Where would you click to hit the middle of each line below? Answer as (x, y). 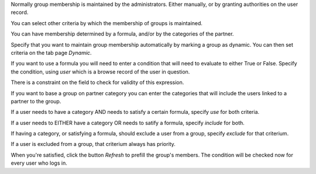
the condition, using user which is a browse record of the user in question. (100, 72)
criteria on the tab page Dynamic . (51, 53)
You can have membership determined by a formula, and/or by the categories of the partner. (122, 34)
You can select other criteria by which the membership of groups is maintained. (107, 23)
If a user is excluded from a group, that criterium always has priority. (93, 144)
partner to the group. (36, 101)
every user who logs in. (39, 163)
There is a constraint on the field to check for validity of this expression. (97, 82)
